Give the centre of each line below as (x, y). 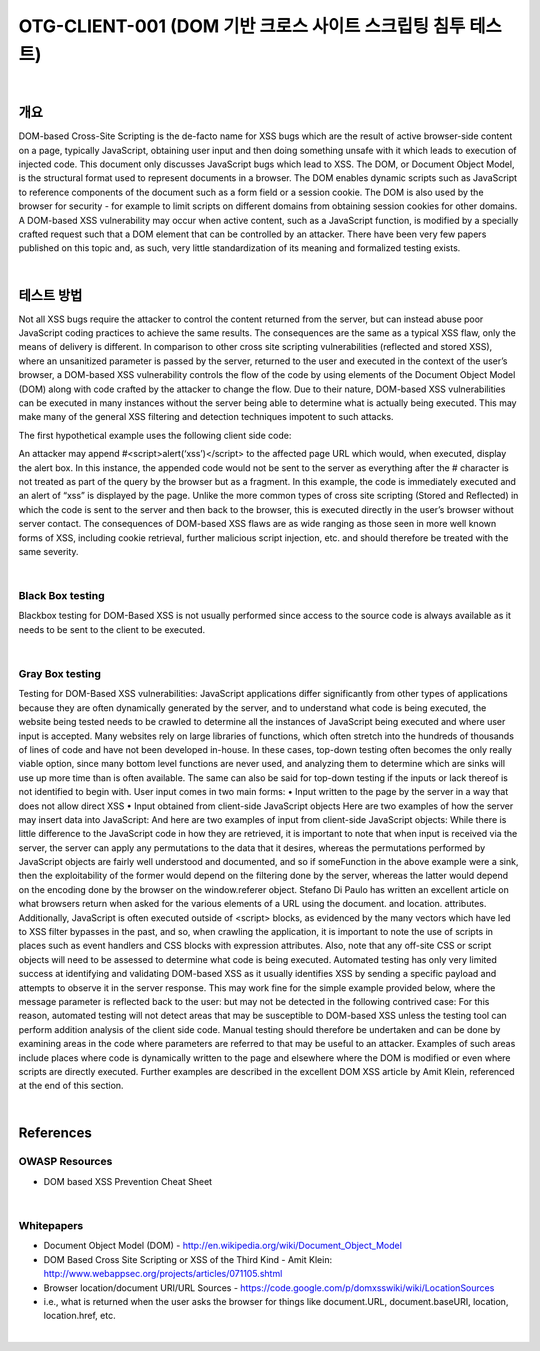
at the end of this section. (71, 1086)
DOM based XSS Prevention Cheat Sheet (128, 1181)
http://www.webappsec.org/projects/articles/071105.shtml (163, 1274)
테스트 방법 (50, 295)
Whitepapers (51, 1226)
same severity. (48, 551)
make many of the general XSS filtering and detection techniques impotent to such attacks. (206, 417)
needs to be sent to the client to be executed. (112, 629)
